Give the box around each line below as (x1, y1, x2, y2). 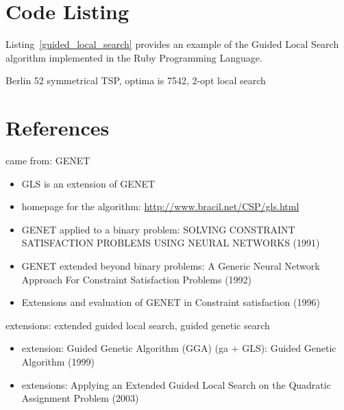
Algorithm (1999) (21, 354, 95, 368)
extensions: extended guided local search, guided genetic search (5, 318, 270, 332)
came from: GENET (5, 153, 90, 168)
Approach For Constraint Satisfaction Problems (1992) (21, 272, 252, 286)
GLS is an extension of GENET (21, 176, 156, 190)
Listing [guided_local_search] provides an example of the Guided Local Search (5, 37, 339, 51)
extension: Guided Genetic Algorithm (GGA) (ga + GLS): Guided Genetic (21, 341, 336, 355)
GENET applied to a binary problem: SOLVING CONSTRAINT (21, 222, 295, 236)
